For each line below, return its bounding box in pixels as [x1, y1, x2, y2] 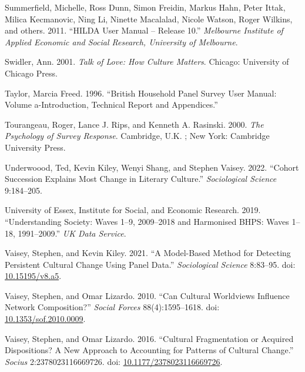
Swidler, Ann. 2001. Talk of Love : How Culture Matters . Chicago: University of [5, 55, 289, 68]
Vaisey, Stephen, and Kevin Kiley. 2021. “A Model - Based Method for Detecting [5, 247, 291, 259]
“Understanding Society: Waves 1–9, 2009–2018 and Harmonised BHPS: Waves [5, 215, 289, 227]
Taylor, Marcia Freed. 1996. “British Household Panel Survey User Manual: [5, 87, 277, 99]
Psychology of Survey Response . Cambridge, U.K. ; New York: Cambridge [5, 129, 270, 142]
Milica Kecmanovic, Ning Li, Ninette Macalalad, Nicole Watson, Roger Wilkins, [5, 12, 293, 25]
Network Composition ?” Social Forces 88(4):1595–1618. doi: [5, 301, 220, 313]
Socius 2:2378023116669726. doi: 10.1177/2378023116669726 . [5, 355, 223, 367]
